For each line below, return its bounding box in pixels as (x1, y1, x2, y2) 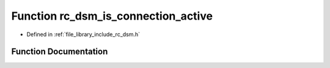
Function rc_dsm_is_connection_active (11, 9, 213, 23)
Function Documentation (11, 47, 108, 57)
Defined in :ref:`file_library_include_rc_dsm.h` (26, 31, 141, 38)
